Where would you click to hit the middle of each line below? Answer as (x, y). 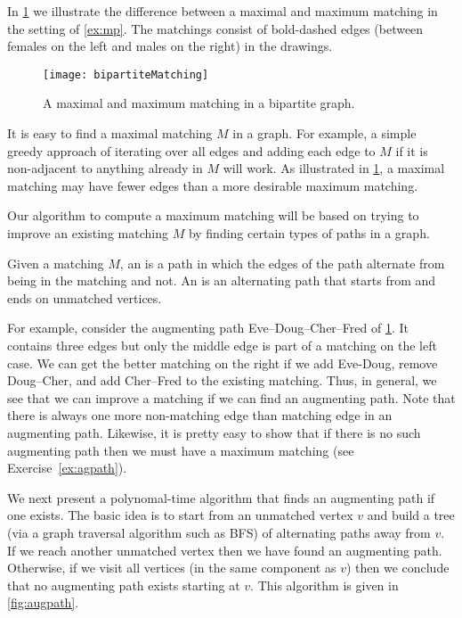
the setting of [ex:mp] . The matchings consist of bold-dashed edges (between (215, 28)
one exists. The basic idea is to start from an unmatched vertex (180, 515)
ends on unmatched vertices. (85, 297)
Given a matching (56, 263)
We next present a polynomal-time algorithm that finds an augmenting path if (221, 497)
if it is (412, 150)
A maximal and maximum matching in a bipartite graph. (199, 103)
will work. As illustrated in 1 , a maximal (334, 168)
